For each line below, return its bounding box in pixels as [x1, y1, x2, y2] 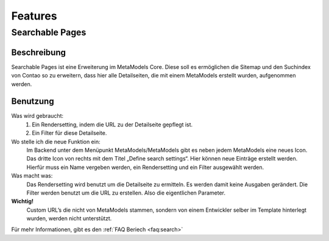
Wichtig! [11, 198, 34, 205]
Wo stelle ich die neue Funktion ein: [11, 138, 101, 145]
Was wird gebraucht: [11, 112, 64, 120]
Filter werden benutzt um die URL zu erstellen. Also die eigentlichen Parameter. [26, 189, 225, 196]
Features [11, 9, 57, 23]
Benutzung [11, 96, 54, 107]
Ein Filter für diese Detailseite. [32, 129, 107, 137]
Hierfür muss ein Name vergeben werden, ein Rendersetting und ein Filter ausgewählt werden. [26, 164, 264, 171]
